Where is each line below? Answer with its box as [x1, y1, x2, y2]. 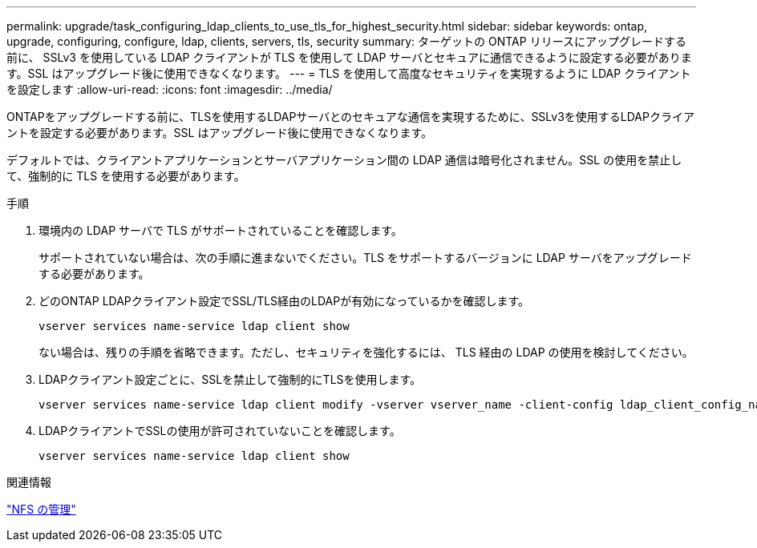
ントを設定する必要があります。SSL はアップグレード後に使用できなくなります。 [6, 126, 433, 139]
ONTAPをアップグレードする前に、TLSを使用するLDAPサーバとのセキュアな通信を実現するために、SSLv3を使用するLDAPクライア [6, 110, 694, 123]
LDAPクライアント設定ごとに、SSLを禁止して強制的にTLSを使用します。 [38, 373, 422, 386]
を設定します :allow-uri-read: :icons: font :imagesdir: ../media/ [6, 83, 333, 96]
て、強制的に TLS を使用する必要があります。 [6, 169, 245, 183]
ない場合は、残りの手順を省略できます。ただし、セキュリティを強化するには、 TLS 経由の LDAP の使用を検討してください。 [38, 345, 694, 359]
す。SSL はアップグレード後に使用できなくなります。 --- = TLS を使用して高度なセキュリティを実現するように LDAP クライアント [6, 66, 691, 80]
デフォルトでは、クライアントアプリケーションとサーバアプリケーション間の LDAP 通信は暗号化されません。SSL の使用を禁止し [6, 153, 682, 167]
